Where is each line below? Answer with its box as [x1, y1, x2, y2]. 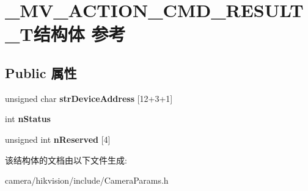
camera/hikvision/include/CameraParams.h [5, 174, 169, 187]
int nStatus [5, 112, 51, 125]
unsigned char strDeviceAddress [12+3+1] [5, 92, 173, 104]
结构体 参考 [33, 21, 126, 46]
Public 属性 [5, 63, 77, 82]
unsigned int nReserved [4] [5, 132, 111, 145]
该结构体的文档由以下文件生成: [5, 153, 127, 166]
